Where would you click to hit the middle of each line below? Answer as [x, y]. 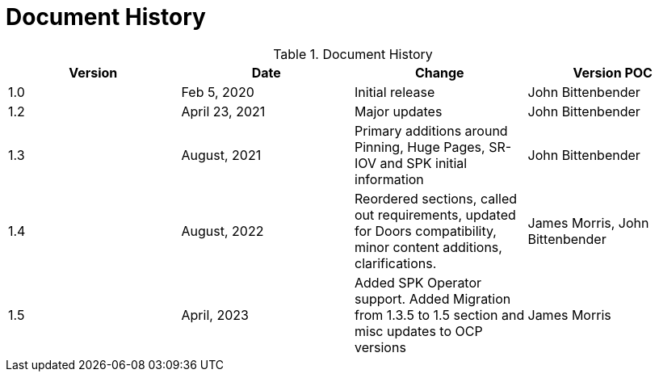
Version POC [613, 72]
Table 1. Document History [353, 54]
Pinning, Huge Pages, [420, 147]
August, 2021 [221, 155]
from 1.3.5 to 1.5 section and [440, 315]
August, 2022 [222, 231]
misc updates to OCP [419, 331]
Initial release [395, 92]
